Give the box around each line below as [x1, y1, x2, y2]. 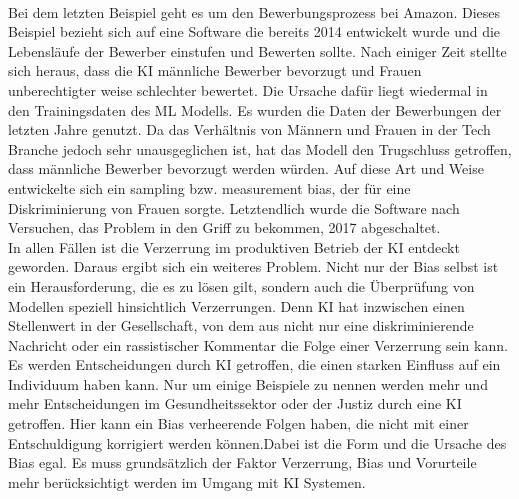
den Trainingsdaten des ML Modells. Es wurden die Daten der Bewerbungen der [8, 99, 502, 120]
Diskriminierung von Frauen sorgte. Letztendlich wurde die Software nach [8, 197, 460, 218]
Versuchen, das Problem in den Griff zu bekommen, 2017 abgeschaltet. [8, 217, 441, 238]
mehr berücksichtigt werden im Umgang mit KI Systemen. [8, 471, 366, 492]
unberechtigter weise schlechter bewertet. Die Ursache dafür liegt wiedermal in [8, 79, 488, 100]
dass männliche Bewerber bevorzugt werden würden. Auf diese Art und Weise [8, 158, 484, 179]
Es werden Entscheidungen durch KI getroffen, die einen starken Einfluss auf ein [8, 354, 501, 375]
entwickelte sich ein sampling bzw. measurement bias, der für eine [8, 177, 411, 198]
